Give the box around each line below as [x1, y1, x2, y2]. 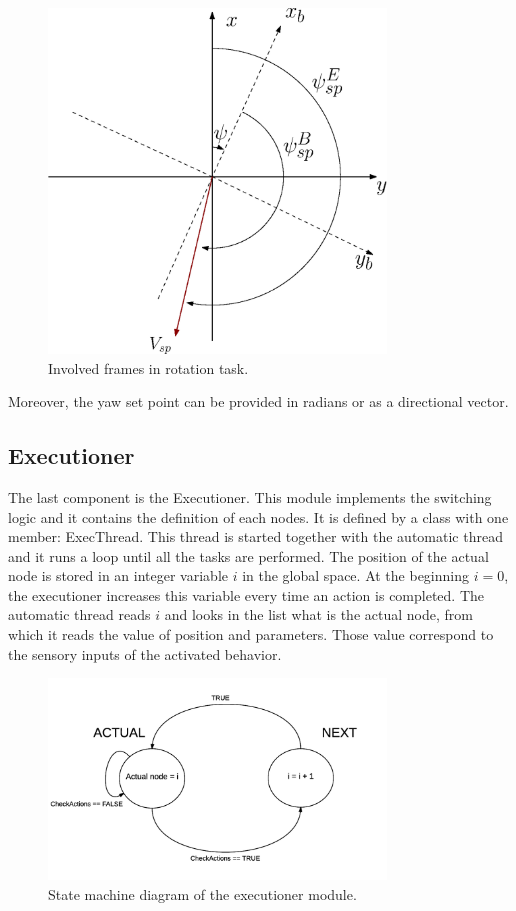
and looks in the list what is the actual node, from [164, 604, 473, 625]
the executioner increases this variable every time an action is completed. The [8, 584, 485, 605]
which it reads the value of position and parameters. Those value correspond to [8, 624, 494, 645]
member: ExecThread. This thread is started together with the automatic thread [8, 526, 503, 547]
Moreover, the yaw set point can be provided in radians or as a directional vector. [8, 391, 509, 412]
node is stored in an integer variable [8, 565, 228, 586]
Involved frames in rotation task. [48, 357, 249, 378]
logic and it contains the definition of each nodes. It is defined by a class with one [8, 506, 509, 527]
